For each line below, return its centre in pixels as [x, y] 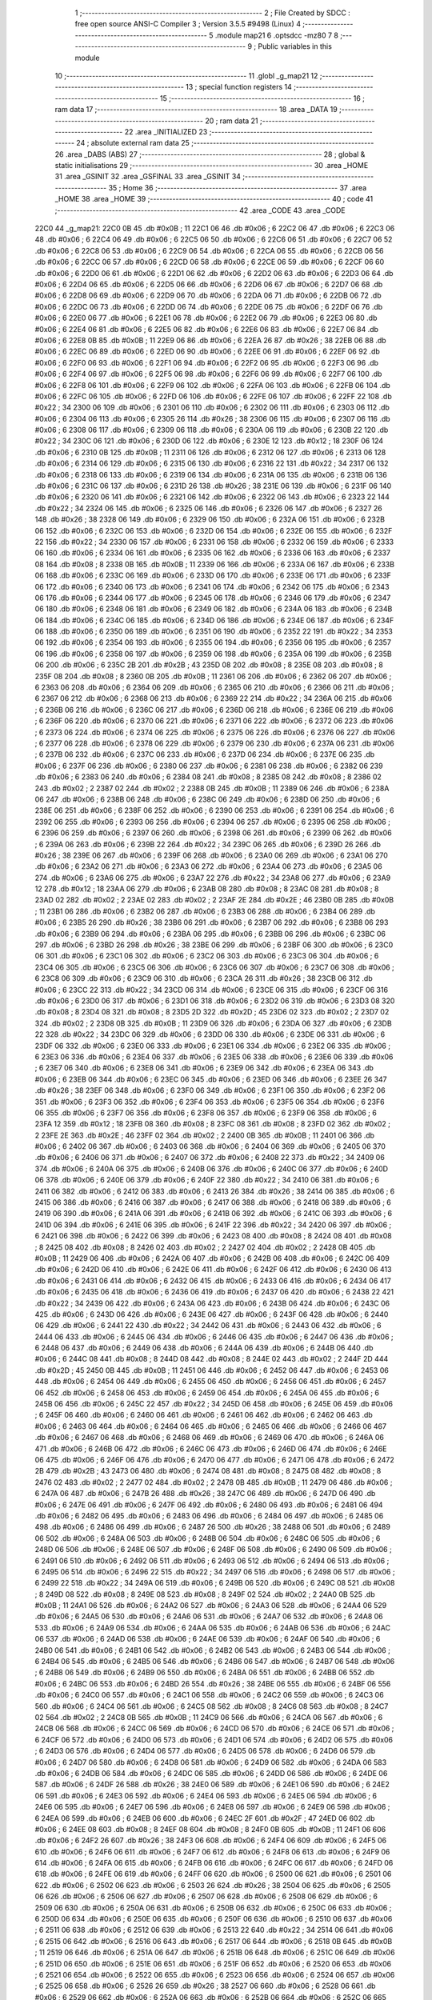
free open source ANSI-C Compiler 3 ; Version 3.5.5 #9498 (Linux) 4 [188, 24]
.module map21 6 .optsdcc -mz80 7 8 [277, 35]
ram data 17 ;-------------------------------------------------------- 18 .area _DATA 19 [196, 110]
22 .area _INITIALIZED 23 [166, 131]
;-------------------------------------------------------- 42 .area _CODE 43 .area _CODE [200, 210]
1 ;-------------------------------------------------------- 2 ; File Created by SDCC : [213, 13]
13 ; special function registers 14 [238, 87]
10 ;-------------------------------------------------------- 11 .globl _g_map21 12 [186, 75]
